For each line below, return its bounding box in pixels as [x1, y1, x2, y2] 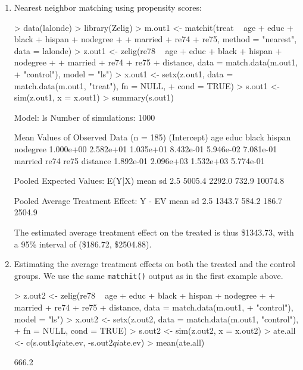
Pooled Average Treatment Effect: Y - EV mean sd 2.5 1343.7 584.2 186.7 [14, 194, 283, 206]
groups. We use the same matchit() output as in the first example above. [14, 269, 283, 281]
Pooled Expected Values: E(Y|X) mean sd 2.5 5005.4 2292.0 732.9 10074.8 [14, 174, 285, 187]
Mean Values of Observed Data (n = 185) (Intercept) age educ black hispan [14, 131, 291, 143]
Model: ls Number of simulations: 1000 [14, 111, 155, 123]
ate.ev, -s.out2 [61, 335, 113, 348]
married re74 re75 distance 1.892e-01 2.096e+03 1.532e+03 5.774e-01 [14, 154, 265, 167]
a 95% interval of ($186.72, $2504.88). [14, 237, 152, 250]
